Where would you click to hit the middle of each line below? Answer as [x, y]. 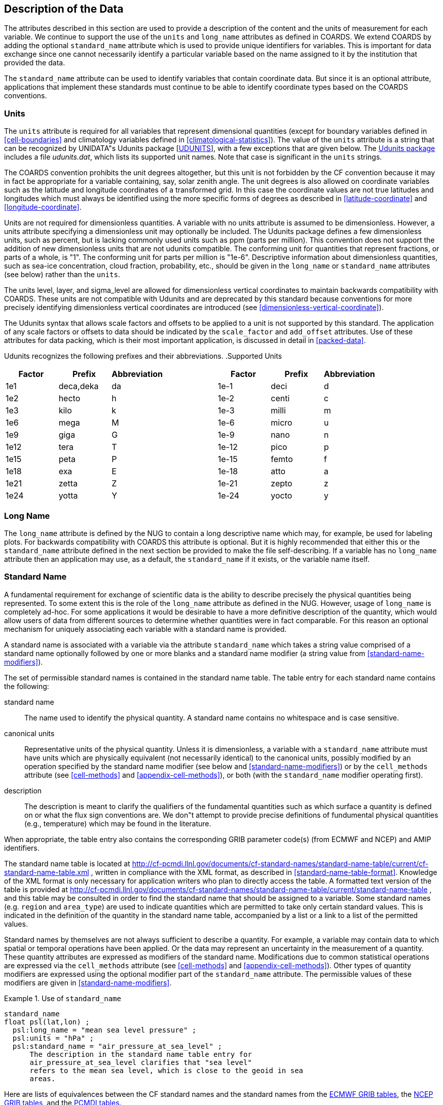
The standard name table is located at [67, 863]
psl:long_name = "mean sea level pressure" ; [104, 1030]
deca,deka [79, 386]
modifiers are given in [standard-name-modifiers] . [88, 982]
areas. [43, 1078]
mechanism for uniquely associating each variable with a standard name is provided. [145, 629]
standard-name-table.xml [47, 872]
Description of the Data [64, 9]
